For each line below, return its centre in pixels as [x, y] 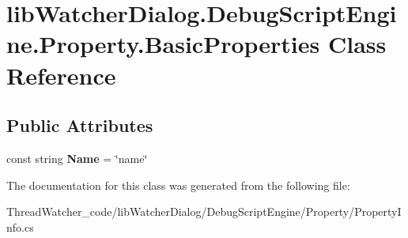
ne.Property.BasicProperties [163, 44]
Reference [61, 75]
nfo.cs [20, 227]
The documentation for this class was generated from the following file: [178, 185]
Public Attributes [80, 125]
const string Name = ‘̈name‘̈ [77, 158]
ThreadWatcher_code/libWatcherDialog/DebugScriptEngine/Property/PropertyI [204, 212]
